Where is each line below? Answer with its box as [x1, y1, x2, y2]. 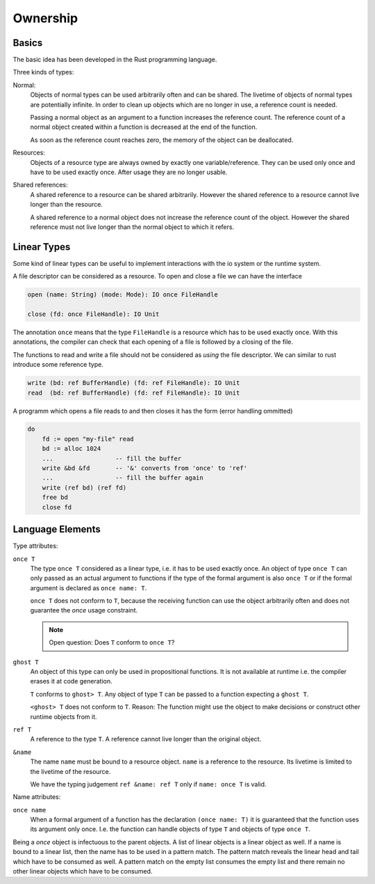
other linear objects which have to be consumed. [12, 867, 153, 876]
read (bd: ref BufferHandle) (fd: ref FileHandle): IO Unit [27, 388, 240, 397]
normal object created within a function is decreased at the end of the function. [30, 123, 258, 132]
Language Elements [12, 523, 101, 535]
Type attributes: [12, 542, 58, 550]
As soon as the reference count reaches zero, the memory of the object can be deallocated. [30, 136, 294, 144]
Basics [12, 37, 43, 49]
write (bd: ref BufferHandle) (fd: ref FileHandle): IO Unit [27, 379, 240, 387]
